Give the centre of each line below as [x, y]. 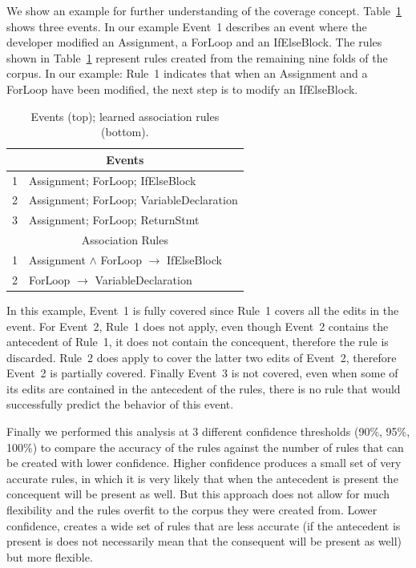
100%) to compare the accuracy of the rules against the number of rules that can [205, 447]
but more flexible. [50, 556]
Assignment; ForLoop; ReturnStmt [114, 220]
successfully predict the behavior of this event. [120, 404]
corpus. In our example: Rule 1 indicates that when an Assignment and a [187, 73]
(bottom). [125, 132]
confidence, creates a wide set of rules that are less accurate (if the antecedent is [204, 525]
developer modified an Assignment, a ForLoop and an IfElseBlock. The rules [194, 42]
